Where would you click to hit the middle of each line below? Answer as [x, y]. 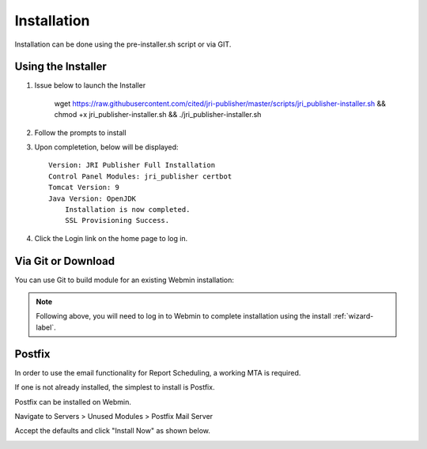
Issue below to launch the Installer [90, 85]
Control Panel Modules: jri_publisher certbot [140, 176]
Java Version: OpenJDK [93, 198]
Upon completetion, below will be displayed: [106, 147]
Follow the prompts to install [80, 132]
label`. [46, 327]
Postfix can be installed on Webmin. [73, 402]
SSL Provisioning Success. [117, 221]
